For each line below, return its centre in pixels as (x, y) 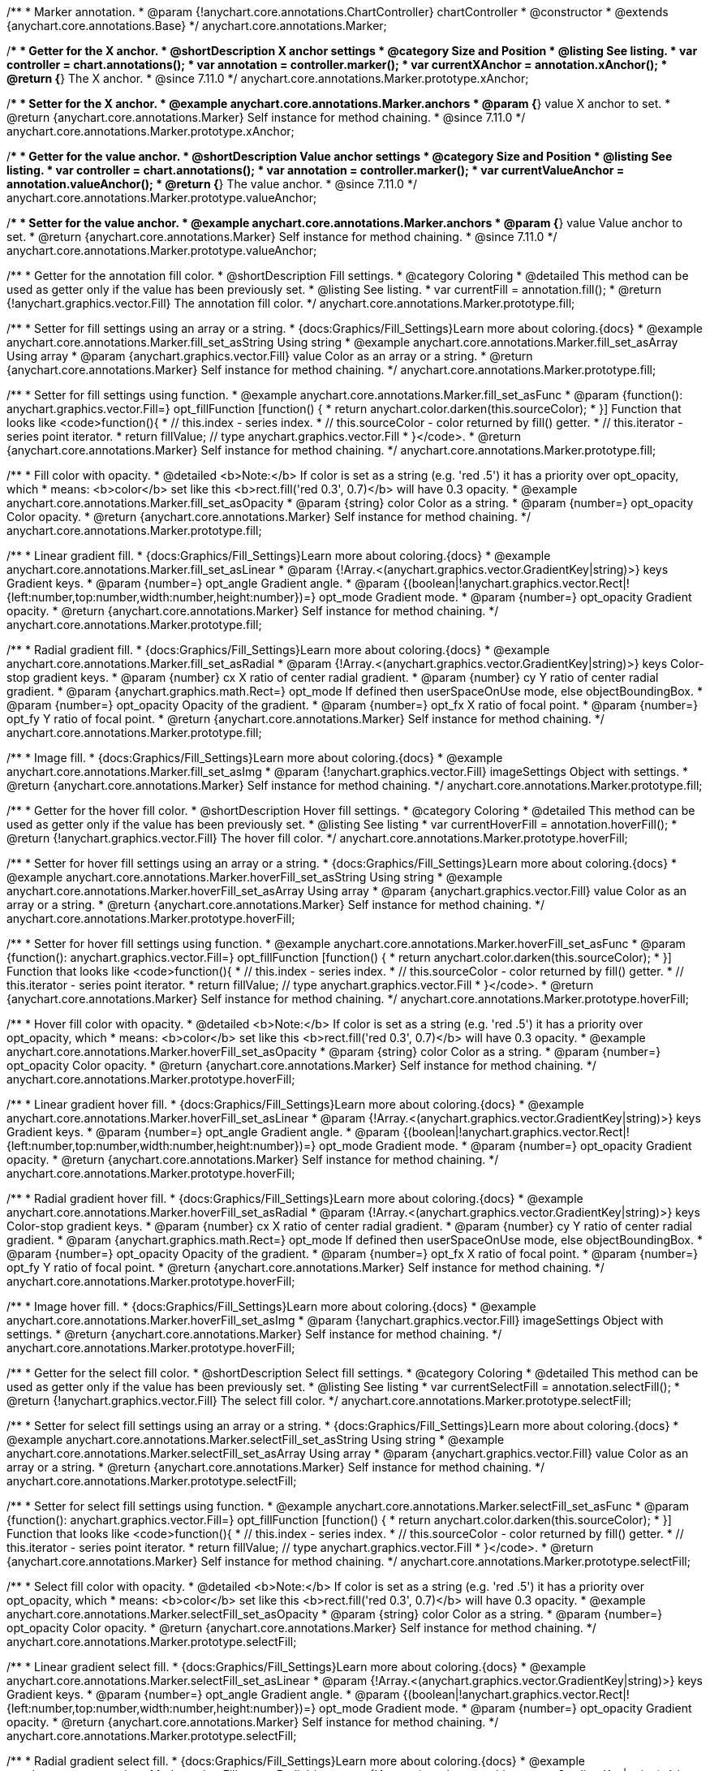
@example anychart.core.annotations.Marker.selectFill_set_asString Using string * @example (256, 1439)
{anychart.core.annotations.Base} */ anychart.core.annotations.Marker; (197, 26)
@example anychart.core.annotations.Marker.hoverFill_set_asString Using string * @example (255, 877)
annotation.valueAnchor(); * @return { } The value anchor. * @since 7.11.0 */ (212, 184)
